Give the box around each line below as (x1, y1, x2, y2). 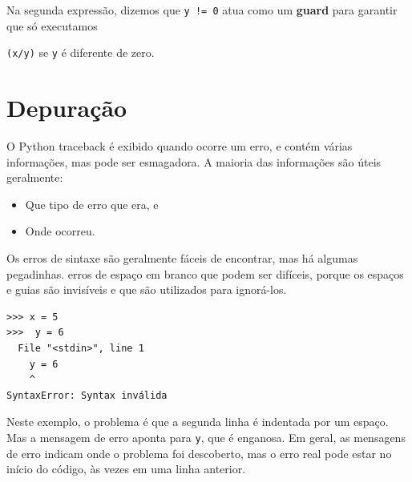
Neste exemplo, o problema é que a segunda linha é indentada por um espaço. (6, 413, 389, 430)
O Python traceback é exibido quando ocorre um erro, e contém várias (6, 138, 353, 155)
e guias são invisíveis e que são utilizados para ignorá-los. (6, 281, 287, 298)
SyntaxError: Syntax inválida (6, 389, 168, 401)
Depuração (6, 91, 127, 124)
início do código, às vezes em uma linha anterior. (6, 460, 246, 477)
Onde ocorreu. (25, 223, 95, 239)
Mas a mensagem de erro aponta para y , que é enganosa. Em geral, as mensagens (6, 428, 406, 445)
